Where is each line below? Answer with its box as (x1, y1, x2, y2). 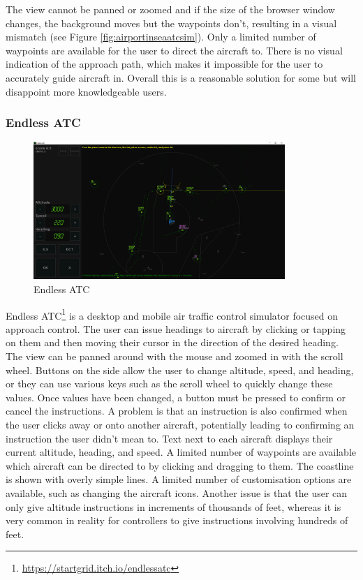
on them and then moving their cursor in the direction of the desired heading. (6, 335, 339, 350)
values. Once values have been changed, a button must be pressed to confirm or (6, 389, 346, 404)
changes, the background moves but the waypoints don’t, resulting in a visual (6, 15, 337, 30)
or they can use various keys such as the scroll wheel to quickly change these (6, 376, 333, 391)
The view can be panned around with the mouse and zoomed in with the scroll (6, 349, 343, 364)
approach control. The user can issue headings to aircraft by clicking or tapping (6, 321, 346, 336)
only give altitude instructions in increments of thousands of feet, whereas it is (6, 499, 341, 514)
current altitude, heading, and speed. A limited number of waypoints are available (6, 445, 357, 459)
